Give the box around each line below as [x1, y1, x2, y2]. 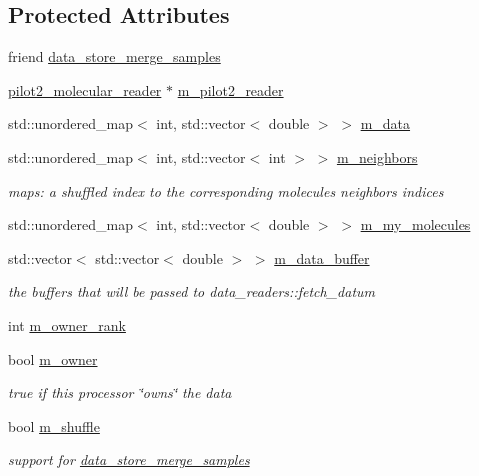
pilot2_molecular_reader [8, 79, 162, 100]
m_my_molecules [360, 214, 471, 235]
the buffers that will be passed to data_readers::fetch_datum [8, 281, 375, 302]
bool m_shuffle [8, 415, 100, 436]
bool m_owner [8, 348, 98, 369]
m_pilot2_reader [177, 79, 284, 100]
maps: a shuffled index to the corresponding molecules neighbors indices [8, 180, 444, 201]
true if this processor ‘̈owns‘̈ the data [8, 382, 232, 403]
